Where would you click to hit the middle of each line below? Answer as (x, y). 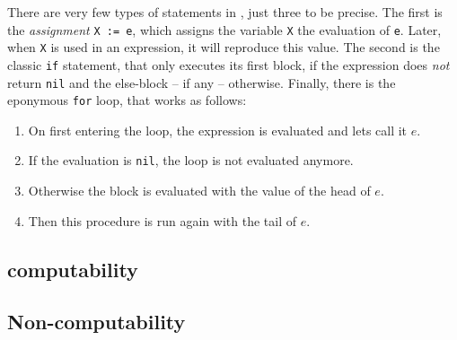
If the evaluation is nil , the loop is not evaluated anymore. (191, 160)
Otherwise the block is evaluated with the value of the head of (199, 191)
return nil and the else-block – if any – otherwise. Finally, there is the (202, 82)
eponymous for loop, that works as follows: (127, 100)
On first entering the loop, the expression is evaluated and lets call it (218, 130)
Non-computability (97, 322)
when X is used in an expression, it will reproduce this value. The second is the (224, 47)
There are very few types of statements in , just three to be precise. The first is (225, 12)
